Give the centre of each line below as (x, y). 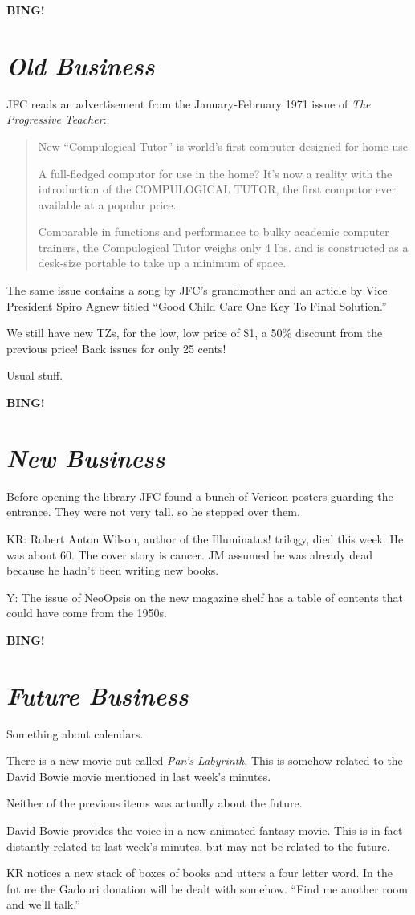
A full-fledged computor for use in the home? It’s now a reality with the (215, 173)
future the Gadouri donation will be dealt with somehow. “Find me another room (207, 888)
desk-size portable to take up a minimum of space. (162, 263)
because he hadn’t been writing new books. (113, 570)
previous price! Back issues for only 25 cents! (116, 348)
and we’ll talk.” (43, 904)
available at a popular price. (107, 204)
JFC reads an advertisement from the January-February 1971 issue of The (189, 103)
